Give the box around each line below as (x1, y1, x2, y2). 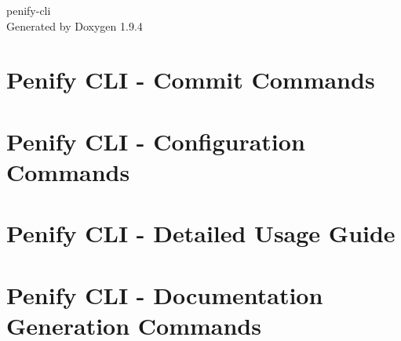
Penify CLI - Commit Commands (6, 63, 375, 96)
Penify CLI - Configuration (6, 125, 305, 157)
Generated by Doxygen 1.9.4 (6, 17, 143, 34)
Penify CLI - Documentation (6, 278, 323, 310)
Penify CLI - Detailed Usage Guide (6, 217, 396, 249)
